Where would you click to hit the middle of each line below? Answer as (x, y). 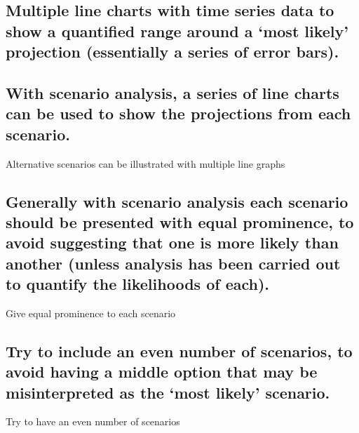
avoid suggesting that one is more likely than (172, 242)
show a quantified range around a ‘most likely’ (177, 31)
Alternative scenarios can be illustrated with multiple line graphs (145, 163)
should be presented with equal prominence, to (180, 221)
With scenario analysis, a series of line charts (172, 92)
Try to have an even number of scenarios (93, 421)
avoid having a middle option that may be (162, 372)
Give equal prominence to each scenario (91, 313)
